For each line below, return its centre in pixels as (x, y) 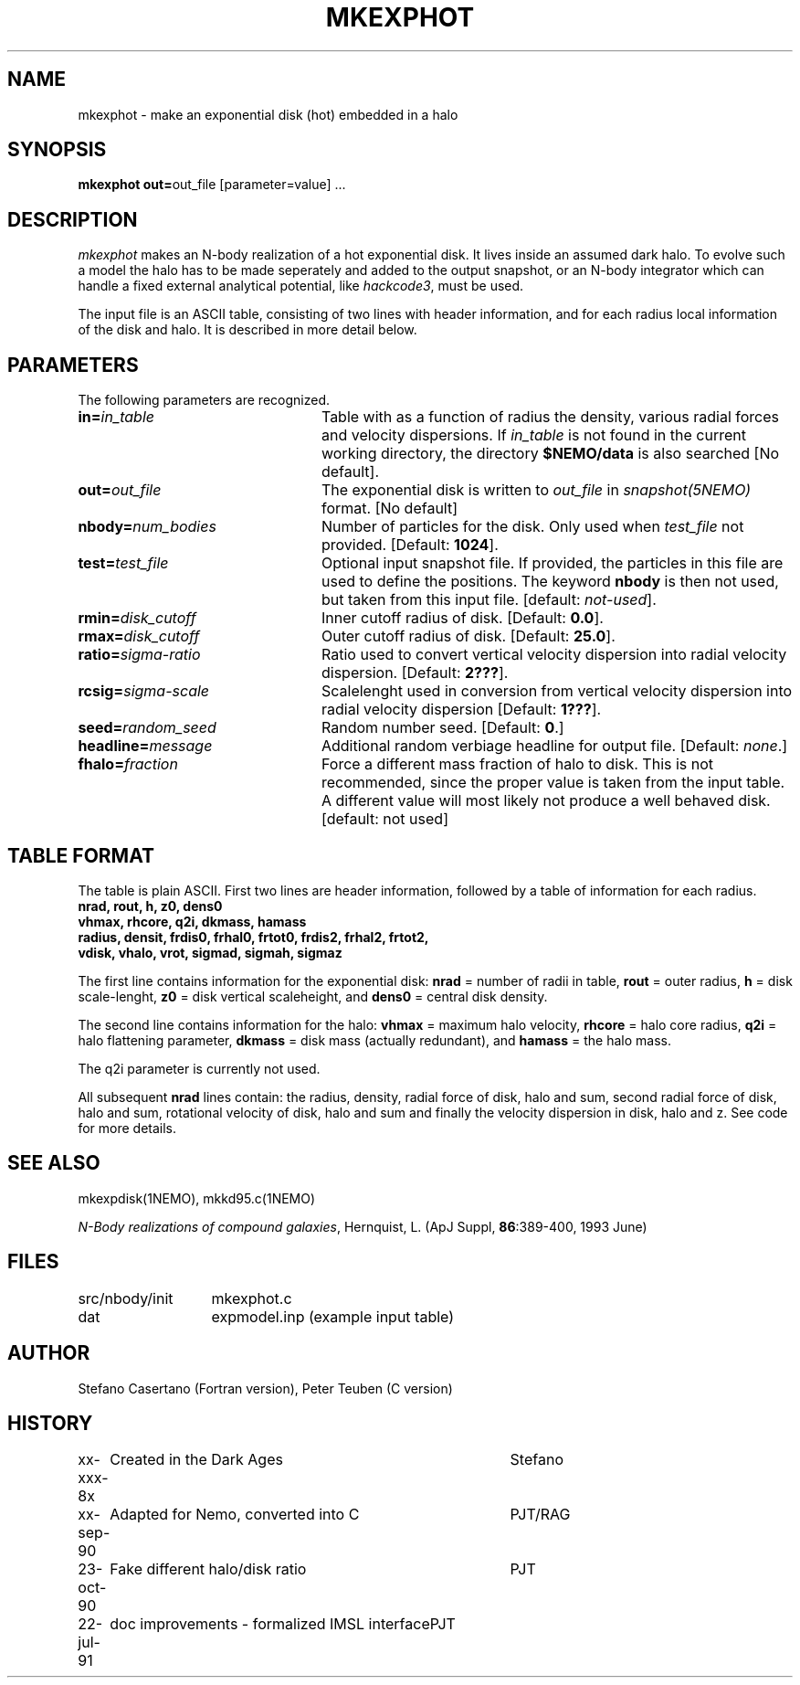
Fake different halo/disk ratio (208, 1569)
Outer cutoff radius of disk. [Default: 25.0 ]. (468, 636)
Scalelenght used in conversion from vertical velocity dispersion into (557, 691)
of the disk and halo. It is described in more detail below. (247, 330)
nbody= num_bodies (147, 527)
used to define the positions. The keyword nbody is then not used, (550, 582)
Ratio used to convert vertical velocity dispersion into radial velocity (554, 655)
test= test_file (123, 563)
